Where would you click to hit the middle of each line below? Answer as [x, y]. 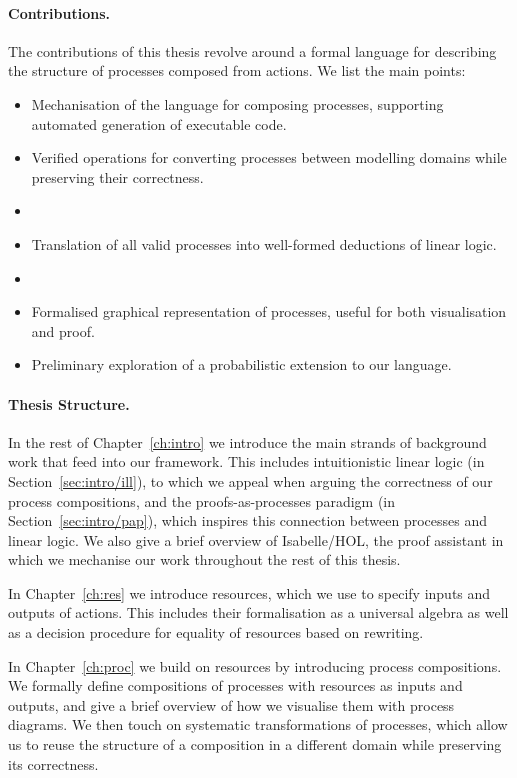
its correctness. [53, 763]
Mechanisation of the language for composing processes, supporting [237, 103]
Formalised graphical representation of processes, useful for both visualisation [269, 311]
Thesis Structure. [69, 403]
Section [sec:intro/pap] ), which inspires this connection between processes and [247, 520]
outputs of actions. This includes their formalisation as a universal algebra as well [258, 612]
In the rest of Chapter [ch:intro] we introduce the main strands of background [247, 441]
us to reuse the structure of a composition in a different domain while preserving [255, 744]
